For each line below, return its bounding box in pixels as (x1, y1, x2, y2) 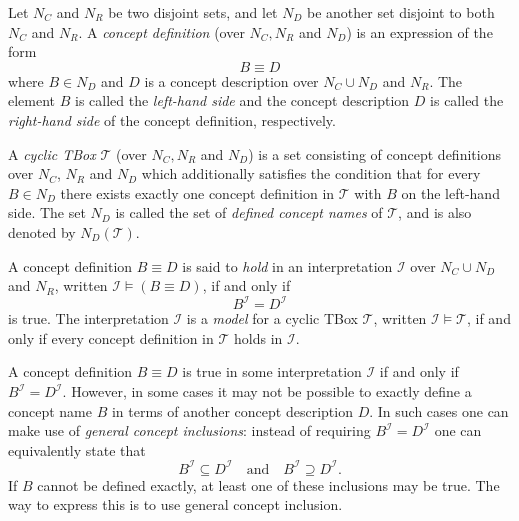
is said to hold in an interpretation (182, 255, 393, 276)
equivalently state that (8, 439, 146, 460)
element (8, 90, 56, 111)
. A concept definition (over (78, 21, 245, 42)
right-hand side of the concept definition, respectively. (8, 109, 336, 130)
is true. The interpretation (8, 308, 169, 329)
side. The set (8, 202, 86, 223)
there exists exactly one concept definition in (60, 182, 335, 203)
